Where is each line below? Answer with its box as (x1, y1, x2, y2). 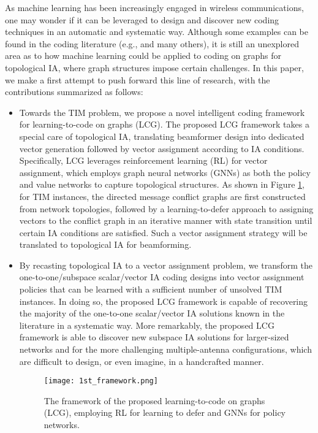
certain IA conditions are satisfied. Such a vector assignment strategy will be (19, 226, 308, 239)
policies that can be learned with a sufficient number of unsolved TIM (19, 283, 282, 296)
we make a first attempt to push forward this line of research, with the (5, 73, 270, 86)
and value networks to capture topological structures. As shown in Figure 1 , (19, 178, 305, 191)
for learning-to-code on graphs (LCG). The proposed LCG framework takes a (19, 118, 309, 131)
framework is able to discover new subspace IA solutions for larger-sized (19, 331, 289, 343)
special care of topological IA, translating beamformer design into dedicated (19, 129, 305, 142)
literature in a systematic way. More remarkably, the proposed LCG (19, 318, 274, 331)
